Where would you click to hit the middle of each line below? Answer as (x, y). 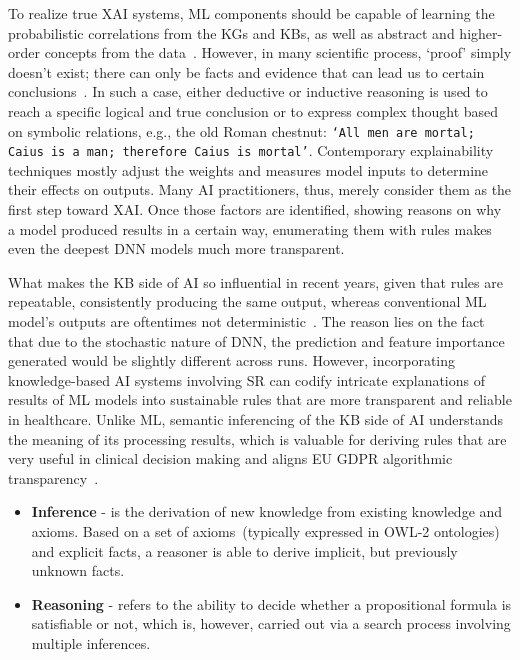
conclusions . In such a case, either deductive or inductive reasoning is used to (248, 91)
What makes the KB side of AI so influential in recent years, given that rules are (255, 281)
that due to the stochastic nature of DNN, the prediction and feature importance (256, 340)
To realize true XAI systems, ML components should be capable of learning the (251, 13)
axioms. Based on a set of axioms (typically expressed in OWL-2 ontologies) (265, 530)
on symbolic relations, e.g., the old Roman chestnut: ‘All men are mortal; (241, 130)
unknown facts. (78, 570)
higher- (481, 32)
